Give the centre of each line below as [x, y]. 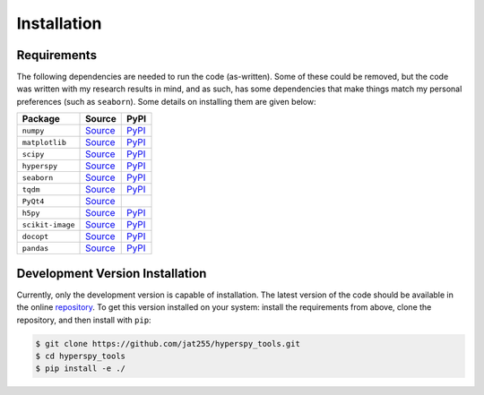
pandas [35, 248]
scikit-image [48, 224]
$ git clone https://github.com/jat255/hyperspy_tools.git [168, 343]
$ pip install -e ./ [80, 369]
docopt [35, 236]
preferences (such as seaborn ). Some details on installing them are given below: [167, 101]
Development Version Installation [112, 273]
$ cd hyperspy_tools [80, 356]
